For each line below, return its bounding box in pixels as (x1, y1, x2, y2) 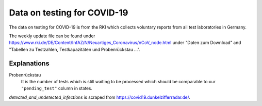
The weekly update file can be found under (9, 33, 96, 39)
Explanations (9, 59, 49, 67)
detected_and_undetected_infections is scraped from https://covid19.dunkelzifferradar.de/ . (9, 94, 191, 100)
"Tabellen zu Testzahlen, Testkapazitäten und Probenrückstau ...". (9, 46, 141, 52)
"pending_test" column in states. (21, 85, 93, 91)
